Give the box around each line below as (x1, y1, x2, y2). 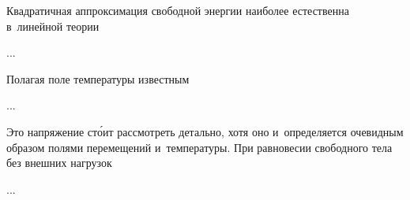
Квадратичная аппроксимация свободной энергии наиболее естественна (6, 2, 349, 18)
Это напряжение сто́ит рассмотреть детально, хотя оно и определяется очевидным (6, 123, 404, 139)
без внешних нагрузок (6, 154, 112, 171)
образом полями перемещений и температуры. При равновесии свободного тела (6, 139, 393, 155)
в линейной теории (6, 17, 100, 34)
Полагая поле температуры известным (6, 70, 190, 87)
